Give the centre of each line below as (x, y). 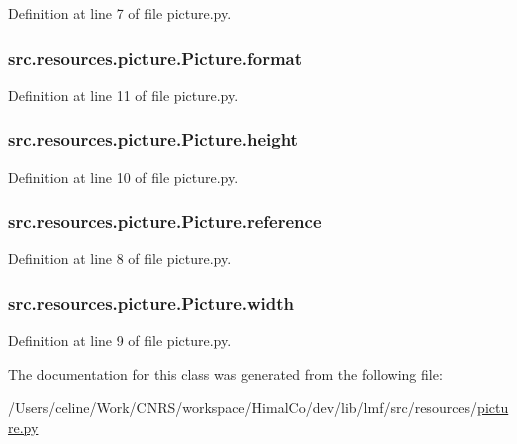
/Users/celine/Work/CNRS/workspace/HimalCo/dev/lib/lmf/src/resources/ (243, 407)
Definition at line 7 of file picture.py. (120, 13)
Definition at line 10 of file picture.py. (123, 176)
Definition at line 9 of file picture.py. (120, 340)
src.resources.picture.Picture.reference (165, 221)
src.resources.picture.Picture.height (153, 139)
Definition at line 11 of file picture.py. (123, 94)
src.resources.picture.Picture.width (151, 302)
